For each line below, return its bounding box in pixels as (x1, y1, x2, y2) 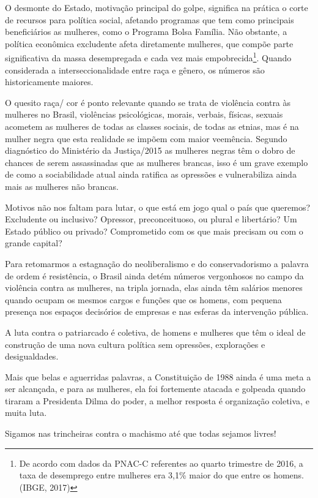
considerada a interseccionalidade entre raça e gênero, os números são (5, 63, 265, 76)
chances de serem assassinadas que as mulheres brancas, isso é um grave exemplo (5, 156, 308, 168)
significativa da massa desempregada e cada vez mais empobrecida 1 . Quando (5, 50, 292, 64)
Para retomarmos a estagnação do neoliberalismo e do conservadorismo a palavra (5, 257, 309, 270)
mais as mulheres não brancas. (5, 179, 119, 192)
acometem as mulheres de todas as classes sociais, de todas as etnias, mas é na (5, 120, 299, 132)
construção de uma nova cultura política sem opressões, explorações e (5, 338, 265, 350)
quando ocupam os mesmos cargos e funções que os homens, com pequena (5, 293, 282, 306)
